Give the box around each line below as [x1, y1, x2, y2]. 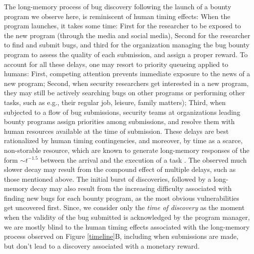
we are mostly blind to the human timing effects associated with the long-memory [4, 221, 250, 232]
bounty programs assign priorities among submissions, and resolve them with [4, 116, 235, 127]
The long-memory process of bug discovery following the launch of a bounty [4, 1, 231, 11]
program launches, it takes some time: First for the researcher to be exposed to [4, 21, 241, 31]
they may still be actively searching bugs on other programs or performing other [4, 87, 245, 98]
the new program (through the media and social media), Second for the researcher [4, 30, 251, 40]
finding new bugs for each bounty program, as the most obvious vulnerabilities [4, 192, 239, 203]
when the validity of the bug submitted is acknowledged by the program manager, [4, 212, 250, 222]
